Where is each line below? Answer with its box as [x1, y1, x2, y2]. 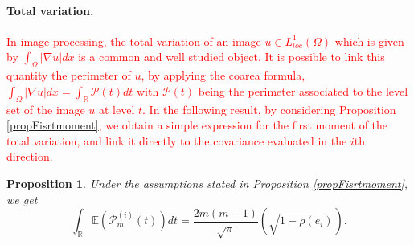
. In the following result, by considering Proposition [142, 100, 396, 117]
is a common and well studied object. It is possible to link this [78, 48, 385, 65]
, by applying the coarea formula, [141, 67, 305, 84]
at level [99, 100, 135, 117]
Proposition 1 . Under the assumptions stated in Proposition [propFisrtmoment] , [6, 174, 408, 191]
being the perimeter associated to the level [198, 82, 408, 99]
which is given [334, 32, 404, 49]
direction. [6, 148, 53, 165]
